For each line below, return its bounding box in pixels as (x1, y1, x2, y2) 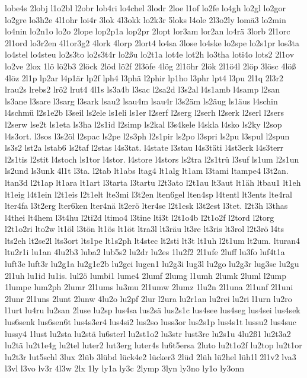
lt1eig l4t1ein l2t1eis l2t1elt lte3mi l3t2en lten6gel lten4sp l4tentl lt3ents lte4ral (5, 188, 292, 200)
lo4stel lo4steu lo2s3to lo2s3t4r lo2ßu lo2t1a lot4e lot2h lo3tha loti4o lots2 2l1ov (5, 48, 295, 61)
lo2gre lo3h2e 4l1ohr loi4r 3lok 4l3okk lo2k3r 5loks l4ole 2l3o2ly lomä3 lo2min (5, 13, 286, 26)
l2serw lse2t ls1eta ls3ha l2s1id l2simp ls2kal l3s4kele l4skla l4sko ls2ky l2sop (5, 117, 282, 130)
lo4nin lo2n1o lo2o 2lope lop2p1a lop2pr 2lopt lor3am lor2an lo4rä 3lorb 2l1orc (5, 25, 290, 37)
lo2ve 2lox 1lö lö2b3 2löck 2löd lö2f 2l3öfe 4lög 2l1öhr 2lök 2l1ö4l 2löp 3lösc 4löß (5, 59, 296, 72)
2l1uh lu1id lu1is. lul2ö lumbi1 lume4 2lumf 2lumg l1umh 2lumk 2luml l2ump (5, 269, 286, 281)
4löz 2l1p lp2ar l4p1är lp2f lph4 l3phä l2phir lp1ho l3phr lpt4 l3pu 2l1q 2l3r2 (5, 71, 284, 84)
